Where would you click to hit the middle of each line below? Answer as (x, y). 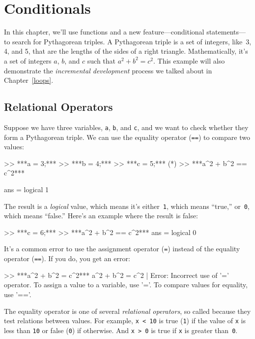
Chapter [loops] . (29, 80)
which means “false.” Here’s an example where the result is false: (101, 216)
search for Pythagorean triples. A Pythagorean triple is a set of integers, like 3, (132, 41)
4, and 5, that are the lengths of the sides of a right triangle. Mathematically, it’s (126, 51)
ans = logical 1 (27, 189)
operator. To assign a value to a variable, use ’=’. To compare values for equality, (126, 285)
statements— (226, 32)
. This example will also (189, 60)
